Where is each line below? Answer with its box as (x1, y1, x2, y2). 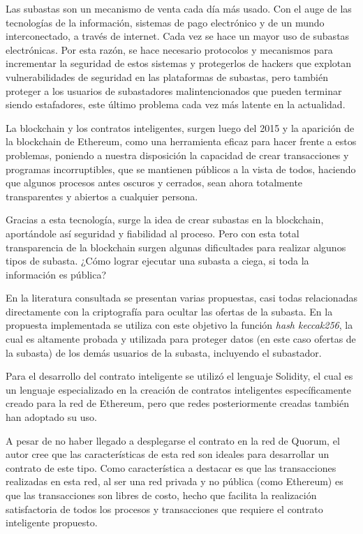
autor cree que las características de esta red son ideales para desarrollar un (6, 447, 329, 461)
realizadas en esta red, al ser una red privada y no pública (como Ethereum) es (6, 474, 343, 489)
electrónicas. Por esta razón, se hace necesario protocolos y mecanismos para (6, 42, 333, 57)
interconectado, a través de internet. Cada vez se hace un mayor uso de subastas (6, 29, 350, 43)
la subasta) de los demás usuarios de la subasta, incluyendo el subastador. (6, 345, 322, 359)
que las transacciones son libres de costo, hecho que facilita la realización (6, 488, 317, 502)
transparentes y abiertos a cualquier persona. (6, 188, 198, 203)
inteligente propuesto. (6, 515, 98, 530)
